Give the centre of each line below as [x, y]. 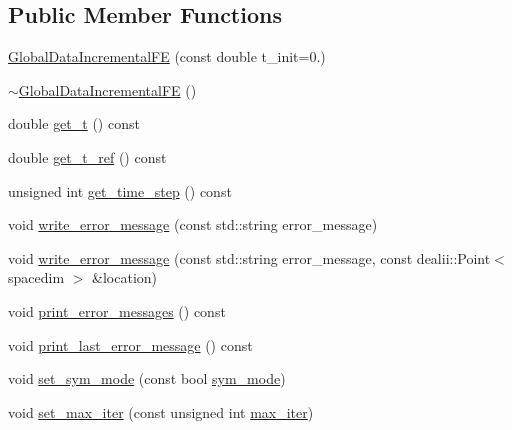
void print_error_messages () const [117, 310]
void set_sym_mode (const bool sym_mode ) [147, 378]
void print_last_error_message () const [130, 344]
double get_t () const [74, 123]
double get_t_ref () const [87, 156]
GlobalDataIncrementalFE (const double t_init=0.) [167, 56]
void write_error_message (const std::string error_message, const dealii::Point [249, 257]
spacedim [36, 277]
